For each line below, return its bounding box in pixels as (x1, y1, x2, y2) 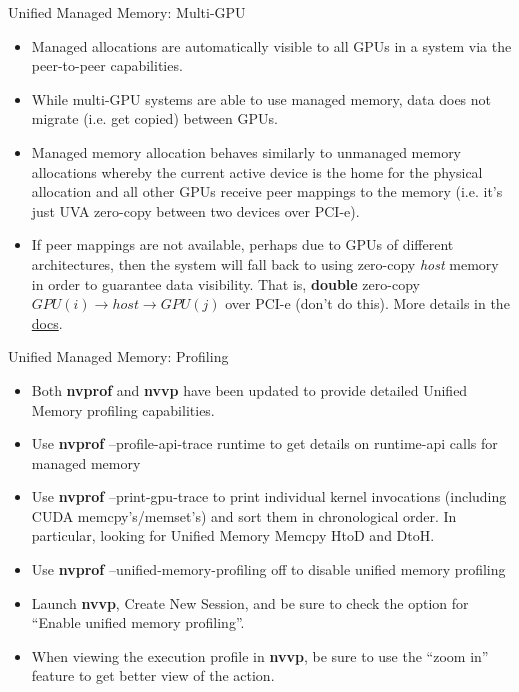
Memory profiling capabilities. (31, 399, 215, 420)
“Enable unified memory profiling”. (31, 612, 245, 633)
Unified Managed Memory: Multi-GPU (8, 2, 246, 22)
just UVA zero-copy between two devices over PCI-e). (31, 200, 360, 221)
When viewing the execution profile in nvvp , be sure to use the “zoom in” (31, 645, 489, 666)
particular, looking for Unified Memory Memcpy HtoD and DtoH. (31, 525, 435, 546)
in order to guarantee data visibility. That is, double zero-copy (31, 273, 420, 294)
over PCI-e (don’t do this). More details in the (225, 293, 510, 314)
